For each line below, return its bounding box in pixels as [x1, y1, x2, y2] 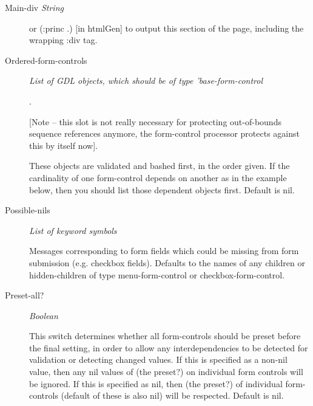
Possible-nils [5, 204, 50, 216]
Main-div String [5, 1, 64, 13]
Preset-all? [5, 289, 44, 301]
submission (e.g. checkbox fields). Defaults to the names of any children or [29, 256, 305, 269]
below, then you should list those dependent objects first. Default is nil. [29, 183, 295, 196]
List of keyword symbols [29, 224, 117, 236]
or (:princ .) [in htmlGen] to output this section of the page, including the [29, 21, 304, 34]
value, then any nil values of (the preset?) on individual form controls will [29, 365, 303, 378]
